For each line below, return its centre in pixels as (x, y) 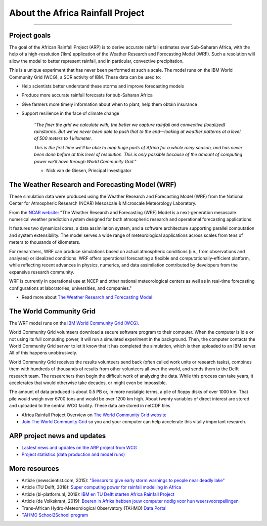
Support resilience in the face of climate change (70, 113)
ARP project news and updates (58, 436)
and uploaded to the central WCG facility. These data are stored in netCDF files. (90, 406)
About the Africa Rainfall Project (77, 13)
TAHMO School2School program (55, 515)
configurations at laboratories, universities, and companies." (70, 288)
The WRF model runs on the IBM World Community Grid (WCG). (74, 323)
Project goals (30, 35)
